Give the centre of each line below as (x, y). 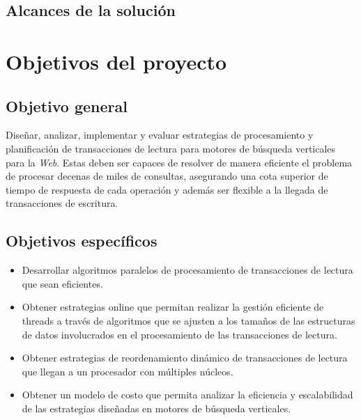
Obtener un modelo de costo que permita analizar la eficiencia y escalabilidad (187, 395)
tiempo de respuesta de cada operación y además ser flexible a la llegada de (167, 189)
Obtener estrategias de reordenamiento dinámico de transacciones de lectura (185, 358)
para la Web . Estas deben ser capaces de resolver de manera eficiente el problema (179, 162)
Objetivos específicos (82, 241)
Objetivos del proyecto (116, 61)
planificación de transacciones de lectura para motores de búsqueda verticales (171, 148)
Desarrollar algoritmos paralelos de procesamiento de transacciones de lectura (187, 270)
